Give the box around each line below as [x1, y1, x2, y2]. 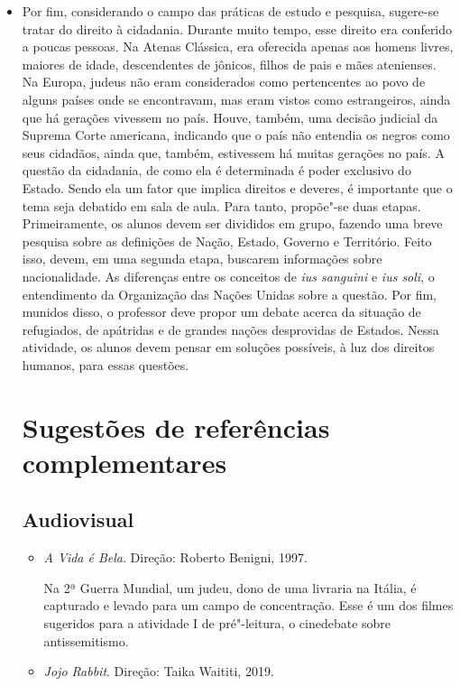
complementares [22, 443, 227, 480]
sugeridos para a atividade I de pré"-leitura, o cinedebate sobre [43, 614, 391, 633]
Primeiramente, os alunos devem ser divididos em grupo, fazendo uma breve [22, 214, 443, 233]
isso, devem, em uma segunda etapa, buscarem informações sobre [22, 249, 382, 268]
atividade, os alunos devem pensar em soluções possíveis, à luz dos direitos [22, 338, 435, 357]
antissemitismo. [43, 631, 129, 650]
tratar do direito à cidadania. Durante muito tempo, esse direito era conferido [22, 19, 453, 38]
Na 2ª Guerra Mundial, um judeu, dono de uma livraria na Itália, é [43, 578, 417, 597]
